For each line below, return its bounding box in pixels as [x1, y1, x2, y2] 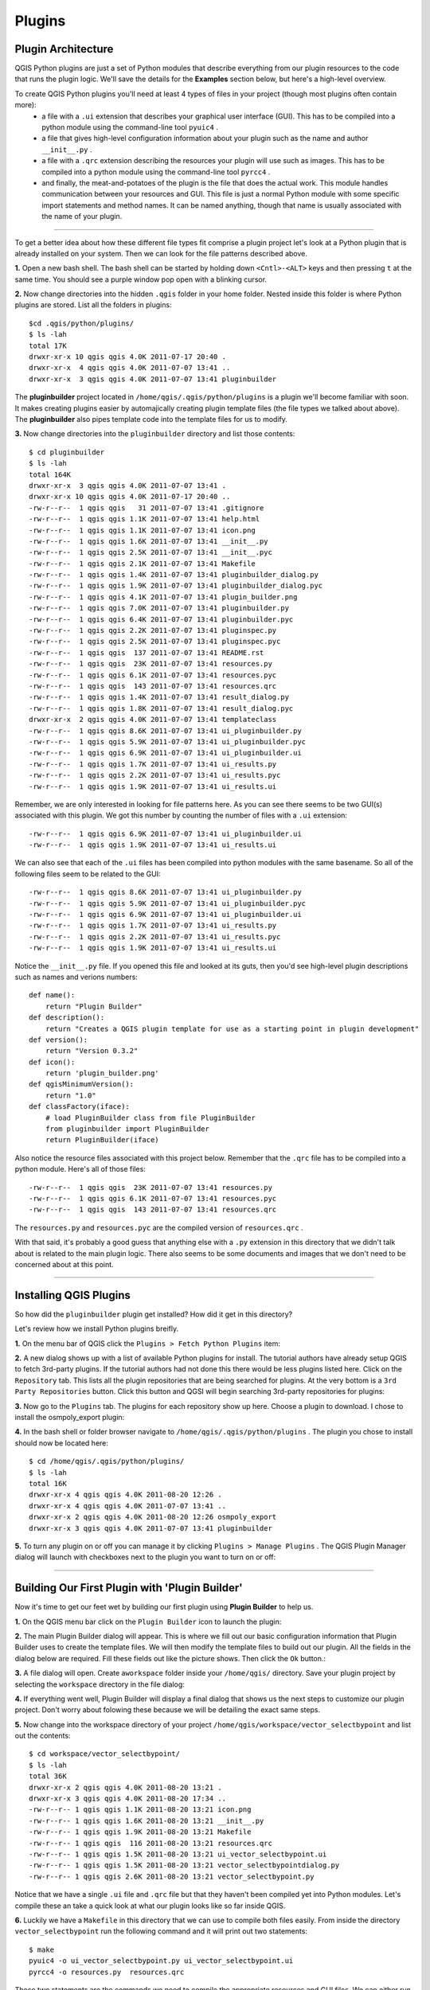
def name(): [29, 991, 76, 1000]
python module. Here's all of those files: [14, 1165, 147, 1174]
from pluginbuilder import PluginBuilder [45, 1125, 210, 1134]
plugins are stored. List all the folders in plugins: [14, 300, 172, 310]
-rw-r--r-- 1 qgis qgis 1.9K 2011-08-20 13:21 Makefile [29, 1828, 252, 1836]
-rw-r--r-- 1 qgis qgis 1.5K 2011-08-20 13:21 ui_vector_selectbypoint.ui [29, 1850, 327, 1859]
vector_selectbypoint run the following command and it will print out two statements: [14, 1926, 308, 1936]
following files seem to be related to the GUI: [14, 868, 161, 879]
